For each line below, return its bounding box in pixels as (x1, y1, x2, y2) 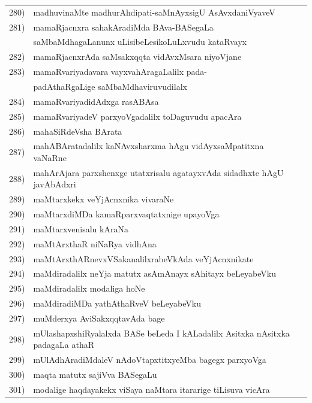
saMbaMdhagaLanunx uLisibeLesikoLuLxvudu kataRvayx (33, 35, 247, 48)
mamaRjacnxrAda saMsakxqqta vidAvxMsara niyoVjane (33, 50, 242, 63)
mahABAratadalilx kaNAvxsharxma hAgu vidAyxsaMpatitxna (33, 140, 264, 152)
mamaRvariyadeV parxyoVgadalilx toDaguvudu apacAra (33, 110, 242, 122)
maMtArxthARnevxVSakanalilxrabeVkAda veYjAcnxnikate (33, 252, 254, 265)
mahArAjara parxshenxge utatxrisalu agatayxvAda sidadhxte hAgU (33, 166, 284, 178)
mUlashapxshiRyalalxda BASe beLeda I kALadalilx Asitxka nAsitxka (33, 326, 290, 339)
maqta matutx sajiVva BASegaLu (33, 368, 157, 381)
